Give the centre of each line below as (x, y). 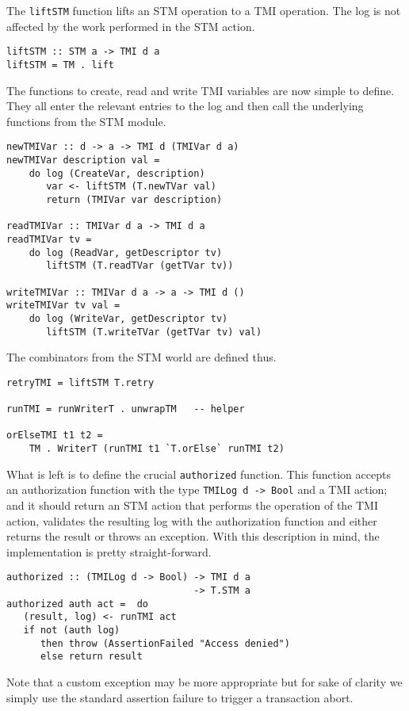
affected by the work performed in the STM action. (131, 26)
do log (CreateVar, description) (117, 173)
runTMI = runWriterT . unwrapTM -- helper (126, 409)
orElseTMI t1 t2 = (55, 436)
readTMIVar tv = (49, 239)
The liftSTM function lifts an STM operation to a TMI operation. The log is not (204, 10)
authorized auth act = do (77, 604)
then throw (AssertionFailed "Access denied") (165, 643)
